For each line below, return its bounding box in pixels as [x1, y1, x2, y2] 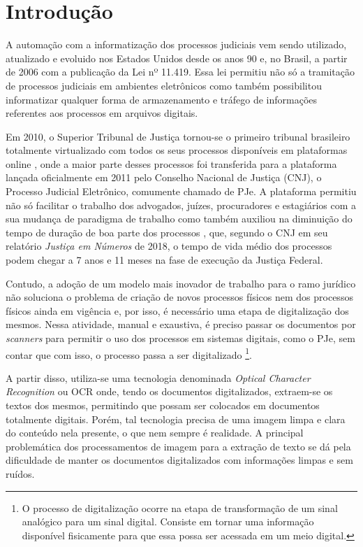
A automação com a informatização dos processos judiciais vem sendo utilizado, [6, 37, 347, 52]
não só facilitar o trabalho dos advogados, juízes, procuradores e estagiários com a [6, 197, 357, 212]
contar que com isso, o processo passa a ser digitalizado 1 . [6, 345, 252, 362]
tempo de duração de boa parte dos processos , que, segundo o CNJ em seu [6, 225, 328, 239]
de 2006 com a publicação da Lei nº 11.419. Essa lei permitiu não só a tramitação [6, 64, 355, 79]
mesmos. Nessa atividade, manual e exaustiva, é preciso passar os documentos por [6, 317, 356, 332]
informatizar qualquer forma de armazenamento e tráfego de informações [6, 92, 318, 106]
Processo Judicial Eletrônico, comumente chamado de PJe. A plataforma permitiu [6, 184, 357, 199]
